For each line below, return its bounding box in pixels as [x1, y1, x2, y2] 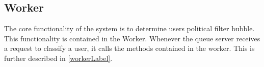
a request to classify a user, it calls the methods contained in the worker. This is [4, 43, 255, 53]
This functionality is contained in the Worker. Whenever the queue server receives [4, 33, 260, 43]
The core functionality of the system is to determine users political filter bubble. [4, 23, 255, 34]
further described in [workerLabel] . [4, 52, 113, 63]
